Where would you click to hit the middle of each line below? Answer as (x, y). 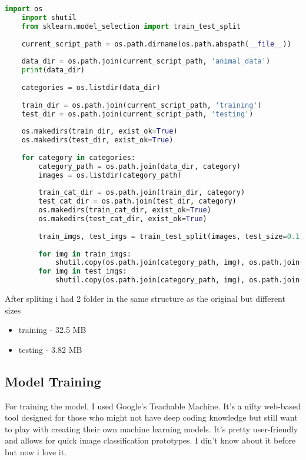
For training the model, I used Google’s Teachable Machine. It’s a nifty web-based (153, 406)
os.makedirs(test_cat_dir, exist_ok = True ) (123, 219)
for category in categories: (78, 157)
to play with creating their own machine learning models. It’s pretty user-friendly (152, 429)
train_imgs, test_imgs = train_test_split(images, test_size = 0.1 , (171, 236)
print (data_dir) (53, 70)
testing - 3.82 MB (50, 349)
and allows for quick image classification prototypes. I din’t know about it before (150, 440)
